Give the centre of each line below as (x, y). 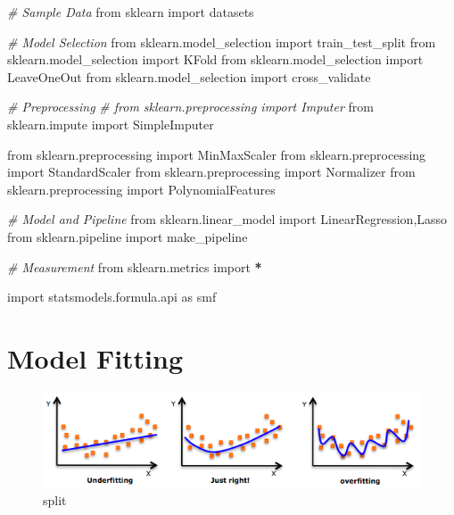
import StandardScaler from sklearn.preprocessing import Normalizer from (211, 172)
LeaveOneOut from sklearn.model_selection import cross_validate (189, 76)
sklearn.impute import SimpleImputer (111, 124)
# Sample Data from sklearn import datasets (131, 12)
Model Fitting (95, 357)
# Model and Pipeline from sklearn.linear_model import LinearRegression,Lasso (227, 219)
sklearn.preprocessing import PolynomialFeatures (141, 189)
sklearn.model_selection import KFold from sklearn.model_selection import (215, 59)
